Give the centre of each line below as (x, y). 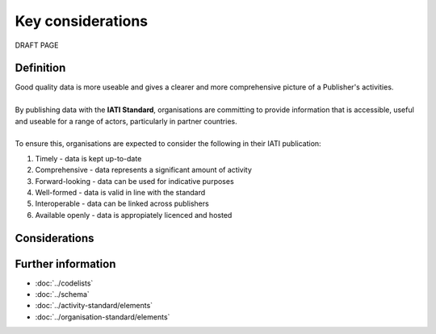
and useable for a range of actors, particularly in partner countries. (126, 121)
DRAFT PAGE (37, 45)
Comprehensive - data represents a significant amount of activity (143, 170)
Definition (40, 68)
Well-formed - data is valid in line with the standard (120, 192)
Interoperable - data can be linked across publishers (122, 204)
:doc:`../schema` (63, 294)
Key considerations (82, 21)
